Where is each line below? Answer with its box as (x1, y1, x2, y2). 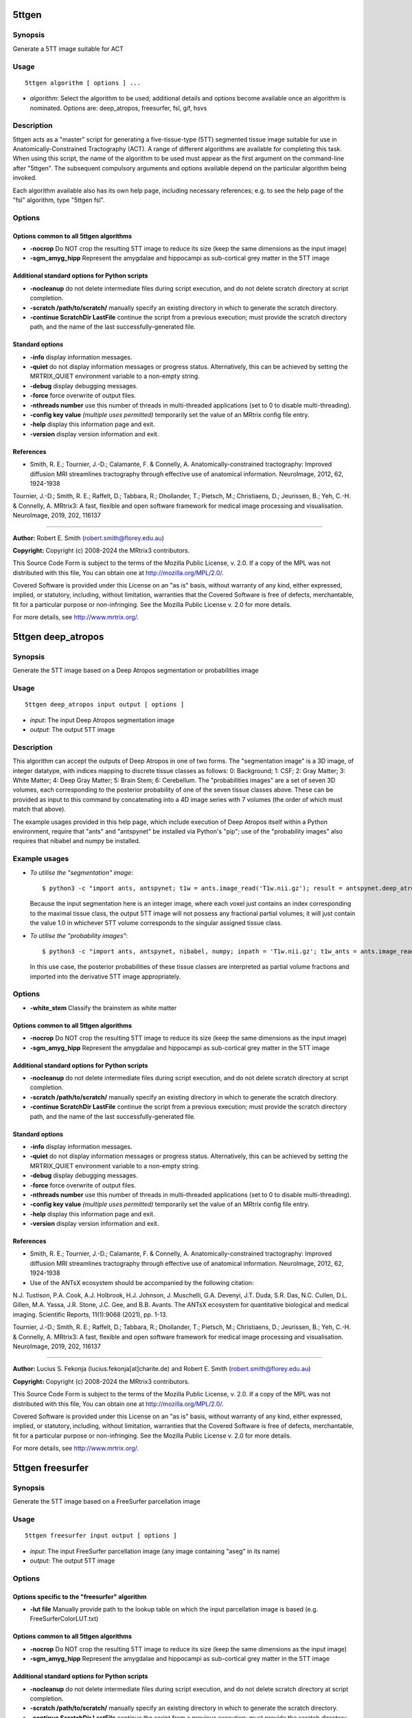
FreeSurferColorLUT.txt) (30, 1615, 99, 1623)
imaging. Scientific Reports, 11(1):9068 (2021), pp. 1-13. (12, 1310, 168, 1319)
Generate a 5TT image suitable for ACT (12, 45, 124, 53)
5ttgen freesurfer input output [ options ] (25, 1532, 178, 1539)
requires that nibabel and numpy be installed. (12, 837, 141, 845)
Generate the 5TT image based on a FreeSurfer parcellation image (12, 1497, 201, 1506)
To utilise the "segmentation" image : (30, 868, 133, 876)
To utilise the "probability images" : (30, 931, 128, 939)
